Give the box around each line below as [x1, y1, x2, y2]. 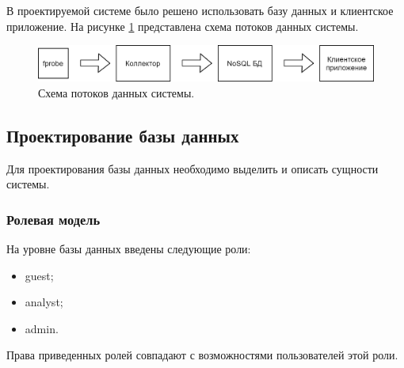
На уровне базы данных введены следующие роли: [6, 240, 251, 256]
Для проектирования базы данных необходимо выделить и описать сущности [6, 160, 379, 176]
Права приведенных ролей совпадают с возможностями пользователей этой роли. [6, 347, 398, 363]
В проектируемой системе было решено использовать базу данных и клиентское [6, 2, 394, 18]
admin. [25, 320, 59, 336]
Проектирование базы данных [6, 123, 239, 147]
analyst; [25, 294, 63, 310]
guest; [25, 267, 54, 283]
